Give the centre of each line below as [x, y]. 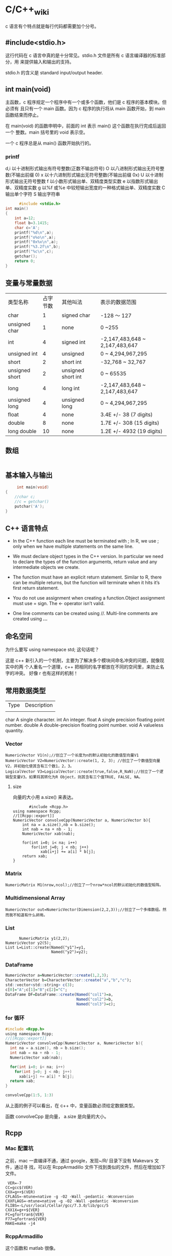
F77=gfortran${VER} [26, 1219]
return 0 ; [25, 261]
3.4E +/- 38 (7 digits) [126, 415]
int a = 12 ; [25, 218]
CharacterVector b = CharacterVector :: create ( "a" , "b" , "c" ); [68, 980]
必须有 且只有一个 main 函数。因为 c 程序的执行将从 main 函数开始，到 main [85, 109]
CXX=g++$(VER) [20, 1192]
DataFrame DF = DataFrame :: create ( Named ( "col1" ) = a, [59, 994]
